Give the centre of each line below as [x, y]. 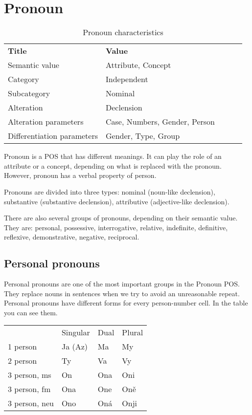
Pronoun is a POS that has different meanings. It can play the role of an [113, 156]
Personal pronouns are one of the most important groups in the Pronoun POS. [122, 284]
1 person [23, 347]
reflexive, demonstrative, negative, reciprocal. [72, 237]
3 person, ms [30, 375]
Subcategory [29, 93]
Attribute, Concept [138, 65]
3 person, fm [29, 389]
